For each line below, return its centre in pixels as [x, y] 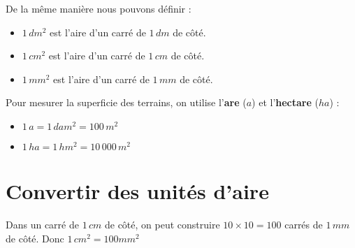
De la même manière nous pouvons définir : [99, 8]
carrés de [304, 225]
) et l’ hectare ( [285, 102]
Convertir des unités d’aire [137, 191]
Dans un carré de [42, 225]
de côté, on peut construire [162, 225]
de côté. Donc [35, 238]
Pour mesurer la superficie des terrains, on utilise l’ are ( [126, 102]
